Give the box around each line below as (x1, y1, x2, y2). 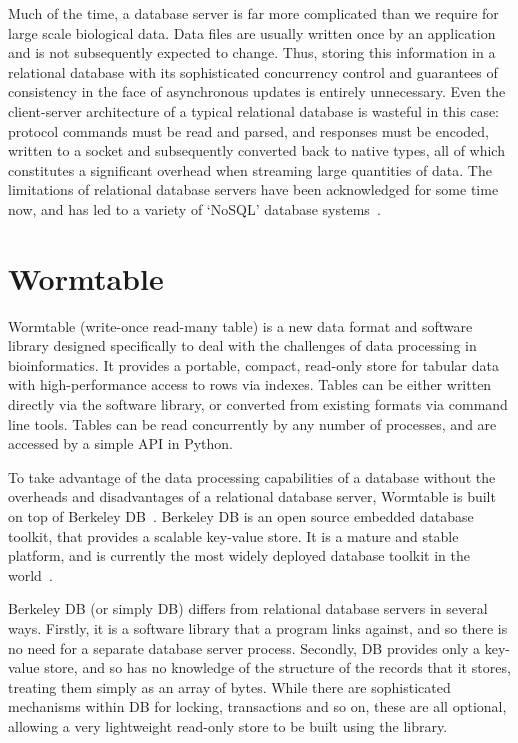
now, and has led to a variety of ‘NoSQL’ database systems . (8, 198, 381, 219)
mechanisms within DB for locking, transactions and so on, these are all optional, (8, 696, 507, 717)
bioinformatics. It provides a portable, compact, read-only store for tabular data (8, 354, 499, 375)
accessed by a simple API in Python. (8, 433, 233, 454)
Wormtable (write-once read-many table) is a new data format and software (8, 315, 473, 336)
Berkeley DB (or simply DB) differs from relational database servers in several (8, 598, 488, 619)
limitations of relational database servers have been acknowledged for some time (8, 179, 499, 200)
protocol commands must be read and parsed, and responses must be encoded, (8, 120, 489, 141)
